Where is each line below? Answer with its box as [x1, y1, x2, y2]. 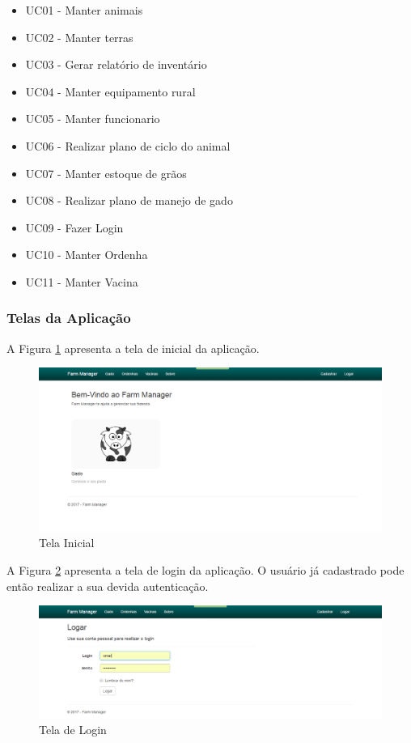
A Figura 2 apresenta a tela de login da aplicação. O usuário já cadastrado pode [6, 562, 405, 578]
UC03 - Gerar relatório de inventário [25, 56, 207, 73]
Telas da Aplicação [6, 308, 131, 328]
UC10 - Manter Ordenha [25, 246, 148, 263]
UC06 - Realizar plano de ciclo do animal [25, 137, 231, 154]
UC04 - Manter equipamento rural [25, 83, 196, 100]
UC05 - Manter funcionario [25, 110, 160, 127]
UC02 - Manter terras [25, 28, 133, 45]
